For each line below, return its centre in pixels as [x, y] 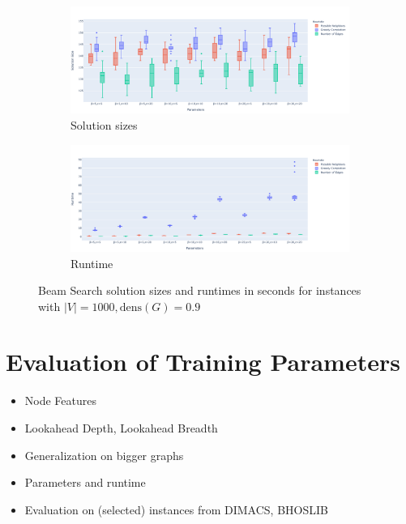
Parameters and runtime [85, 482]
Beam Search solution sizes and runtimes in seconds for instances [200, 290]
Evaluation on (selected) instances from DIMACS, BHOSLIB [176, 509]
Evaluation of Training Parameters [203, 362]
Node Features [60, 400]
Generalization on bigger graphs [104, 455]
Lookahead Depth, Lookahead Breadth [121, 428]
